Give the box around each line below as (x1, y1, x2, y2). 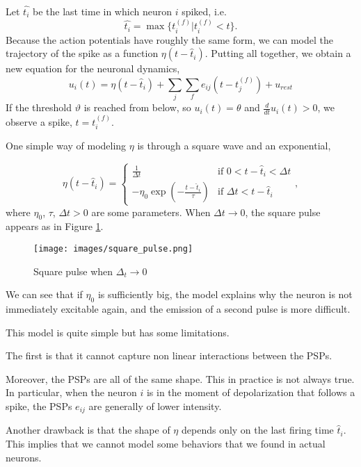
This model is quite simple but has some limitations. (6, 325, 230, 339)
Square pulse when (33, 263, 113, 278)
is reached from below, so (83, 100, 191, 115)
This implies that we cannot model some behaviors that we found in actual (6, 436, 326, 451)
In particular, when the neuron (6, 385, 137, 400)
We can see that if (6, 287, 83, 302)
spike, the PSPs (6, 399, 72, 413)
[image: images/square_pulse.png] (33, 244, 193, 254)
